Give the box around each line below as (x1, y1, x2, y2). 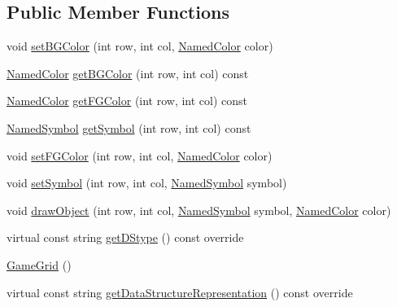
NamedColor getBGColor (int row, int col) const (7, 64, 249, 81)
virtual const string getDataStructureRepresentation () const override (7, 283, 353, 300)
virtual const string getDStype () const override (7, 229, 244, 246)
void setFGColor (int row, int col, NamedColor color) (7, 147, 273, 164)
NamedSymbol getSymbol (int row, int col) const (7, 119, 251, 136)
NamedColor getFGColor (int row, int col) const (7, 92, 248, 109)
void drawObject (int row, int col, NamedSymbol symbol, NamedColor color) (7, 201, 391, 218)
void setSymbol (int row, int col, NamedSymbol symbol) (7, 174, 287, 191)
